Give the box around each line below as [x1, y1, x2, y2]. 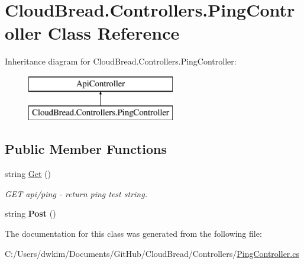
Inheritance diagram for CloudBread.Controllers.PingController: [5, 55, 237, 67]
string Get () [5, 168, 51, 180]
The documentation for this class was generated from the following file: [5, 227, 262, 240]
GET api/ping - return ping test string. [5, 187, 147, 199]
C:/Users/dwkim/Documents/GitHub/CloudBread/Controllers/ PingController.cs [5, 247, 299, 259]
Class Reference [47, 21, 180, 45]
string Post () [5, 207, 56, 220]
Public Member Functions [5, 140, 167, 158]
